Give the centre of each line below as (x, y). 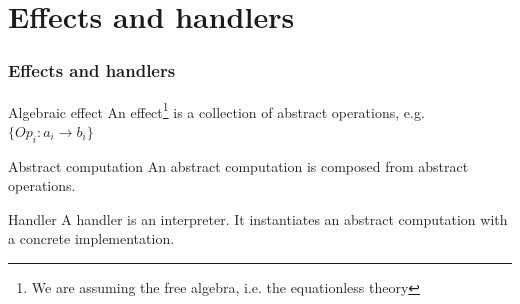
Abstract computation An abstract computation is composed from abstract (238, 165)
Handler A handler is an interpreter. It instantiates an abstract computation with (258, 218)
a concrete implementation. (91, 238)
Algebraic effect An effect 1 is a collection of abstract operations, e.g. (216, 110)
